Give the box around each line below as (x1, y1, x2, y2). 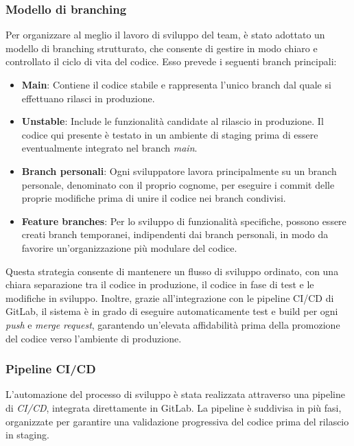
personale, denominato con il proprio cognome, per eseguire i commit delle (21, 177, 335, 191)
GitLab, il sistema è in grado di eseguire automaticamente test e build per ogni (5, 304, 338, 318)
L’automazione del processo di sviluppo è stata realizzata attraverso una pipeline (5, 387, 346, 401)
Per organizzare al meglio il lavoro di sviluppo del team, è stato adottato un (5, 27, 325, 42)
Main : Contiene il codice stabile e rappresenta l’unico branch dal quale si (21, 78, 331, 91)
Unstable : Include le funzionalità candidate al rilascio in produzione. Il (21, 114, 324, 128)
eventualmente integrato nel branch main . (21, 141, 198, 155)
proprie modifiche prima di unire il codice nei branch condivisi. (21, 191, 286, 205)
